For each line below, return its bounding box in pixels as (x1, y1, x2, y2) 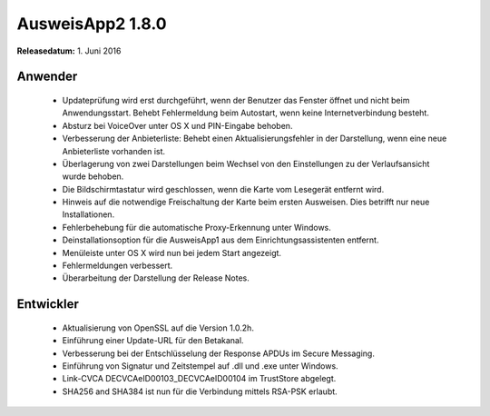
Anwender (16, 69, 78, 84)
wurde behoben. (62, 171, 124, 182)
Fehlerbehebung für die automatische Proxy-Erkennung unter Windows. (62, 222, 331, 233)
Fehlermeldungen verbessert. (62, 260, 173, 272)
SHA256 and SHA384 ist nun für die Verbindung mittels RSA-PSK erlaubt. (62, 386, 338, 397)
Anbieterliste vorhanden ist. (62, 145, 166, 156)
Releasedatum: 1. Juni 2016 (16, 45, 122, 56)
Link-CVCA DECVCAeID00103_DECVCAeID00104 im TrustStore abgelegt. (62, 373, 337, 384)
